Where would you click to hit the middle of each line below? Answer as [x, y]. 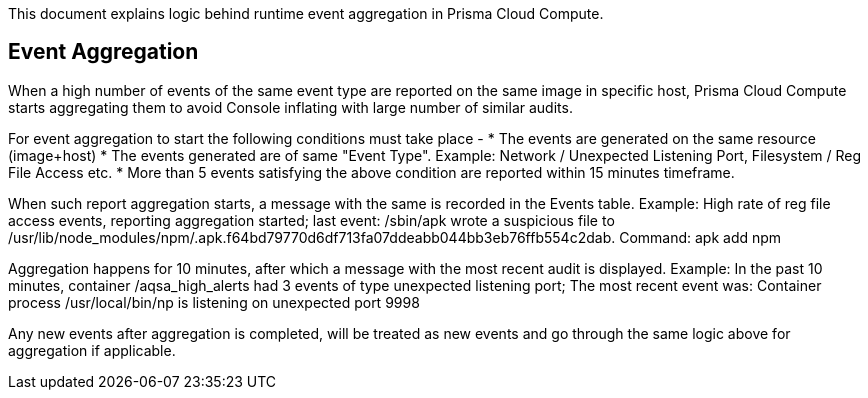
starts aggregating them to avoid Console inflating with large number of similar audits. [290, 107]
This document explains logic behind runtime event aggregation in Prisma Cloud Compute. [306, 13]
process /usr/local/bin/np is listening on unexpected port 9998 [214, 302]
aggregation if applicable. [92, 350]
